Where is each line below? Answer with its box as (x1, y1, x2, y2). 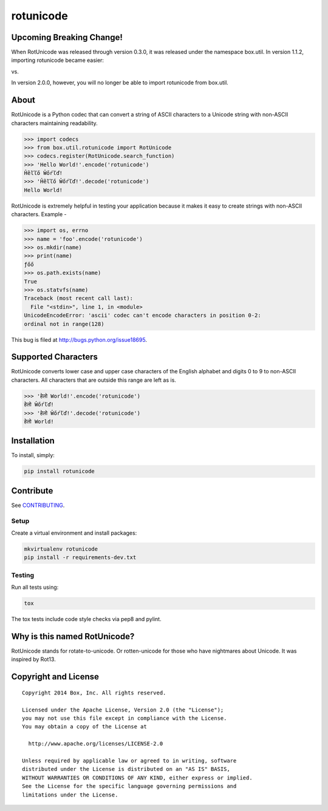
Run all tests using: (11, 583, 59, 591)
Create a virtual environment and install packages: (11, 529, 137, 537)
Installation (11, 436, 55, 446)
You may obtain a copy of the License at (22, 723, 147, 730)
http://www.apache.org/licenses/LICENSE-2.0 (28, 741, 163, 747)
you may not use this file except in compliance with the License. (22, 715, 227, 722)
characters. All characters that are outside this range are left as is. (11, 376, 176, 384)
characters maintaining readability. (11, 119, 98, 127)
